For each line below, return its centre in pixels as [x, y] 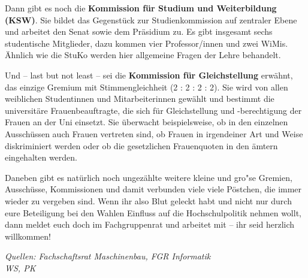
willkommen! [28, 236]
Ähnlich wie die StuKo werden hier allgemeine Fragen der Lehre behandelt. [143, 55]
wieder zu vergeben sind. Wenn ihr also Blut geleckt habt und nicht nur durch [148, 200]
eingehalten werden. [41, 157]
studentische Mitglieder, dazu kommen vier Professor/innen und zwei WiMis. [147, 43]
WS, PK [20, 268]
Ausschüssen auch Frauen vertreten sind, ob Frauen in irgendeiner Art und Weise [154, 133]
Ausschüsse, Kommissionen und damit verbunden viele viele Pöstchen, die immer [153, 189]
